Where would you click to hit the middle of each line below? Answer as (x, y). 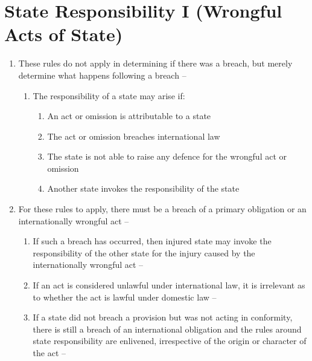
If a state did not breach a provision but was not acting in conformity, (163, 317)
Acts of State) (64, 34)
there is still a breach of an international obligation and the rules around (167, 329)
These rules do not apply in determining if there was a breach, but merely (155, 63)
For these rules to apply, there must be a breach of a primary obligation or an (162, 209)
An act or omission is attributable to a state (129, 116)
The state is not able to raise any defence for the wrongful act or (167, 156)
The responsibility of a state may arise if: (109, 95)
